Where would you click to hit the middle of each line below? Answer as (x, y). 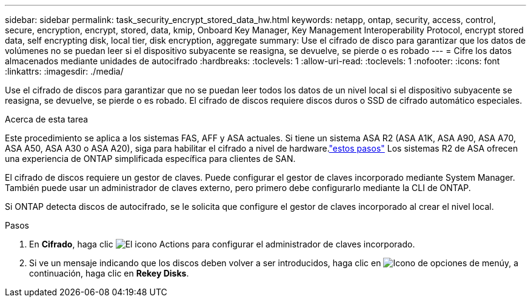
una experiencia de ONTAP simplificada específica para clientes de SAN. (150, 159)
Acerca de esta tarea (47, 119)
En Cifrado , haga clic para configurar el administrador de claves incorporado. (222, 244)
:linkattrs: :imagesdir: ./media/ (64, 71)
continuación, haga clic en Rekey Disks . (109, 273)
